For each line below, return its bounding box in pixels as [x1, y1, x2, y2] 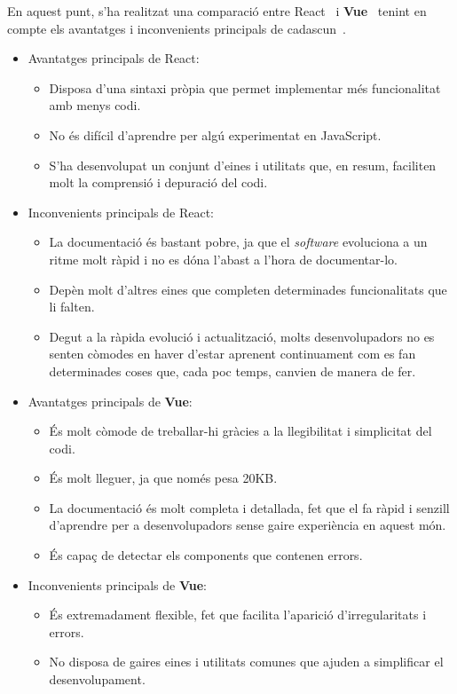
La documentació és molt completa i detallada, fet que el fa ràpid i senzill [49, 498, 450, 517]
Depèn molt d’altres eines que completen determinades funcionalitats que [49, 280, 447, 298]
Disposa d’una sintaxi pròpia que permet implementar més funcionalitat [49, 78, 441, 97]
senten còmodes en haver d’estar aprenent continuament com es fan [49, 344, 416, 363]
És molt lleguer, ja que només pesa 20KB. [49, 469, 278, 487]
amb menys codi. [49, 96, 141, 114]
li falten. [49, 297, 95, 316]
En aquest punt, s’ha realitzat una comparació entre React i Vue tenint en [7, 2, 427, 20]
